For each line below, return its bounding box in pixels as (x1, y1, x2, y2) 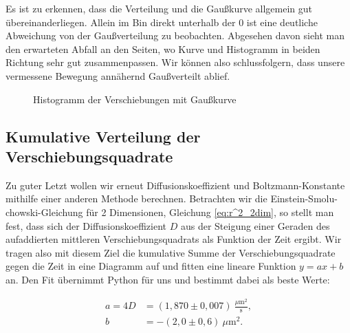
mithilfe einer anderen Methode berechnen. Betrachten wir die (6, 191, 267, 206)
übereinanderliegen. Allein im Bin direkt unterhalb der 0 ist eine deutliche (6, 14, 318, 29)
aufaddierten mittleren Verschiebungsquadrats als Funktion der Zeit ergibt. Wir (6, 232, 342, 246)
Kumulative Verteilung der (6, 125, 201, 147)
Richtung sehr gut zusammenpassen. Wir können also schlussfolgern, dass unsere (6, 55, 345, 69)
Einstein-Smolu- (270, 191, 338, 206)
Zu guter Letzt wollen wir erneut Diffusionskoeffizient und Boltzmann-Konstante (6, 178, 345, 192)
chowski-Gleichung (6, 204, 83, 219)
